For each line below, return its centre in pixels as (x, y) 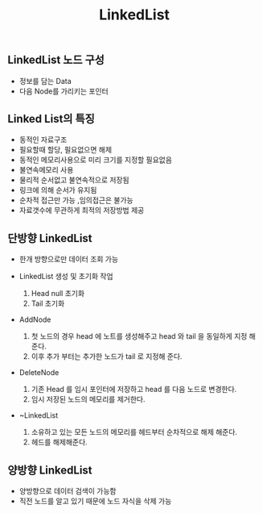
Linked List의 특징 (51, 119)
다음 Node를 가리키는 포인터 (64, 91)
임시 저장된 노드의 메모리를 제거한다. (88, 399)
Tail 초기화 (48, 303)
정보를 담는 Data (45, 81)
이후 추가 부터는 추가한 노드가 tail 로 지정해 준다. (107, 357)
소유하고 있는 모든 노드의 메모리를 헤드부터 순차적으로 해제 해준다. (134, 432)
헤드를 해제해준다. (59, 442)
